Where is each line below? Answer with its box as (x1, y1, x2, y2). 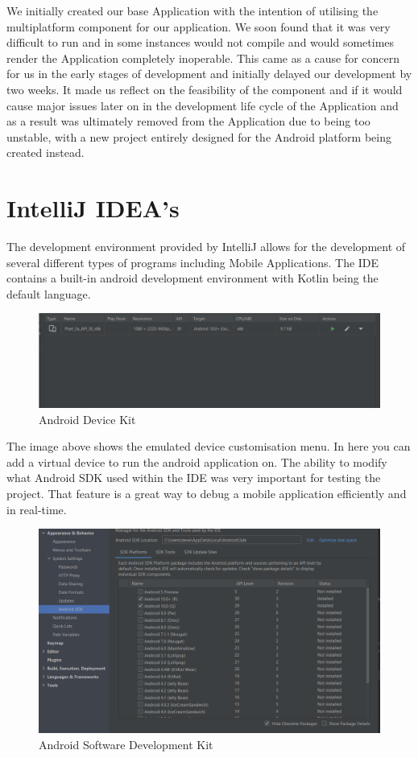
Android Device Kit (39, 410, 136, 427)
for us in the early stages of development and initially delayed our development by (6, 65, 412, 82)
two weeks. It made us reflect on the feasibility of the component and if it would (6, 80, 403, 97)
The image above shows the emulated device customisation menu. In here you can (6, 438, 411, 455)
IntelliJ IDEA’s (6, 192, 180, 225)
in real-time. (6, 501, 67, 517)
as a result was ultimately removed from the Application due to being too (6, 113, 370, 130)
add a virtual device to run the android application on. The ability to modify (6, 453, 387, 470)
